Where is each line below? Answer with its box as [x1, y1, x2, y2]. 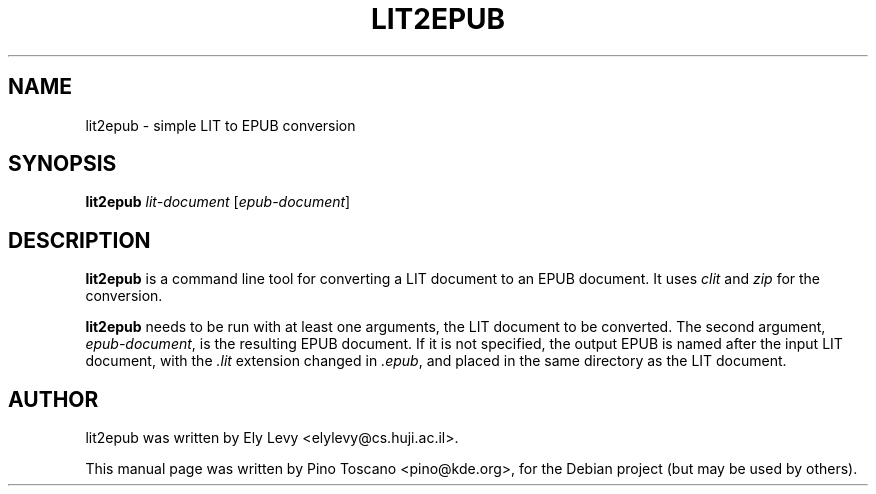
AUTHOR [8, 386, 99, 412]
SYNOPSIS [8, 151, 117, 177]
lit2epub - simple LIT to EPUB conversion [85, 116, 356, 134]
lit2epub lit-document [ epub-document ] [85, 193, 351, 211]
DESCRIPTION [8, 227, 151, 253]
